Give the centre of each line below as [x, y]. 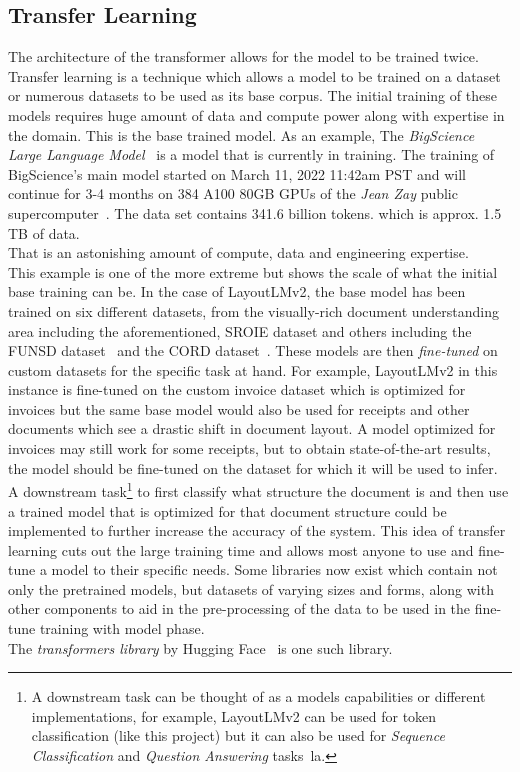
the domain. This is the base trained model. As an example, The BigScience [241, 134]
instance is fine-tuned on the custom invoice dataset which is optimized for [237, 389]
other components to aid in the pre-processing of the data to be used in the [239, 608]
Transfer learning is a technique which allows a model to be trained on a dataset [254, 75]
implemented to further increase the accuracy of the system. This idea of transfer [257, 530]
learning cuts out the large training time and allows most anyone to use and [241, 549]
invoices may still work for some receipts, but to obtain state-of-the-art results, [249, 448]
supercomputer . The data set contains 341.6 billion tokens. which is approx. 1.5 [255, 212]
